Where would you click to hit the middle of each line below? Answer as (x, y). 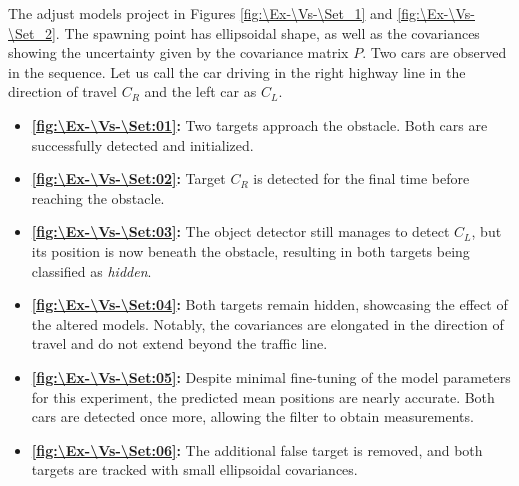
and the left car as (200, 91)
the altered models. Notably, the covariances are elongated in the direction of (267, 323)
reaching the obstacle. (98, 197)
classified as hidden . (91, 270)
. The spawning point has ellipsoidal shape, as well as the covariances (267, 32)
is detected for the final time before (361, 178)
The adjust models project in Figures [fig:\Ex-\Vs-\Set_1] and (200, 13)
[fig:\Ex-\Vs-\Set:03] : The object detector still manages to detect (240, 231)
